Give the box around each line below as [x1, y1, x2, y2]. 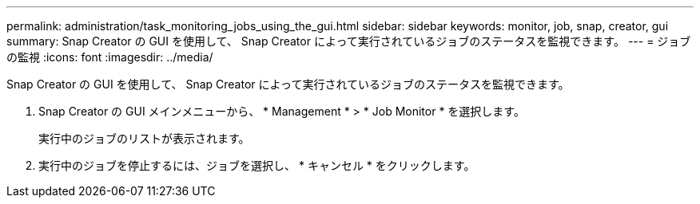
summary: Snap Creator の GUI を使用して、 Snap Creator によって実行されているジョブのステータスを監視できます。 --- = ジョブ [6, 34, 691, 48]
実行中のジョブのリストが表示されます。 [38, 131, 250, 145]
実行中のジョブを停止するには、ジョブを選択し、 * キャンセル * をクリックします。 [38, 159, 475, 172]
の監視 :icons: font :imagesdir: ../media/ [6, 50, 213, 64]
